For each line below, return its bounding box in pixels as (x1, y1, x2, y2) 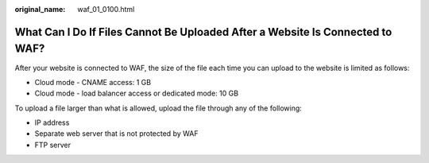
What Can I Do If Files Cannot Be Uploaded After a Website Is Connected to (14, 25, 392, 39)
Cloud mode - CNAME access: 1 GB (34, 77, 151, 87)
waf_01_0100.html (77, 5, 135, 14)
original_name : (14, 5, 66, 14)
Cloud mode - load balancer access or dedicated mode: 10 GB (34, 88, 238, 99)
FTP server (34, 140, 71, 149)
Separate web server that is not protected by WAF (34, 129, 199, 138)
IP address (34, 118, 70, 127)
